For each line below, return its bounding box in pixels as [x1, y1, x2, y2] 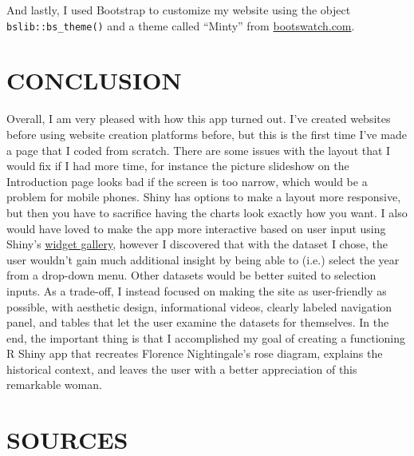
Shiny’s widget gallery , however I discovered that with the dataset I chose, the [6, 236, 388, 252]
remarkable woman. [6, 376, 102, 393]
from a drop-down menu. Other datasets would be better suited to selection [6, 267, 377, 284]
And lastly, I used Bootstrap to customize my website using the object [6, 2, 351, 18]
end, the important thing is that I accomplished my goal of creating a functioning [6, 329, 405, 346]
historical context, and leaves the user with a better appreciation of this [6, 360, 357, 377]
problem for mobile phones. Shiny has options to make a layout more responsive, [6, 188, 401, 205]
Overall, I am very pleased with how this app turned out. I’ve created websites [6, 110, 391, 127]
